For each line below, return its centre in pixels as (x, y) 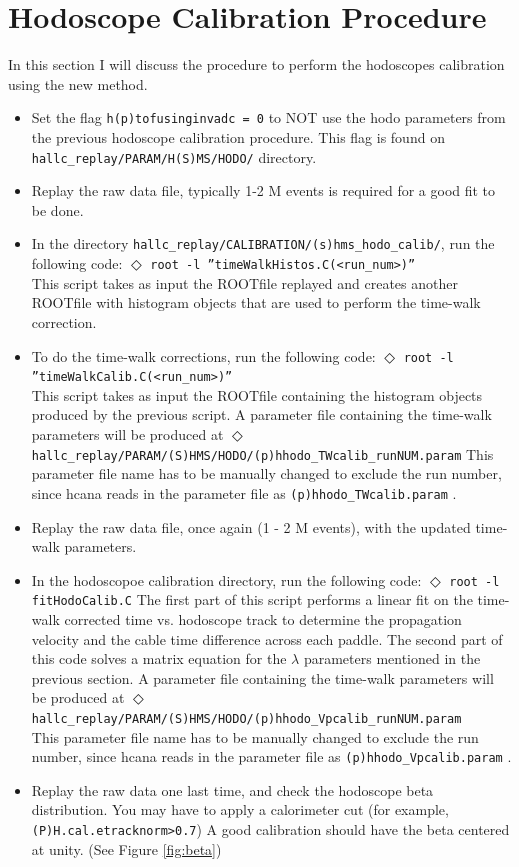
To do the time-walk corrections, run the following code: (203, 355)
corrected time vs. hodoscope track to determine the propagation (263, 619)
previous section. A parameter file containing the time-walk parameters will (262, 677)
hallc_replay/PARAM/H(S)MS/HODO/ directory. (174, 156)
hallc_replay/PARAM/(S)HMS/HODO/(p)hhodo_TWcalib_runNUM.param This (262, 453)
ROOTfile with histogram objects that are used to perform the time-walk (256, 302)
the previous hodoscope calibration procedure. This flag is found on (238, 136)
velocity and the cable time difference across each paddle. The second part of (267, 638)
